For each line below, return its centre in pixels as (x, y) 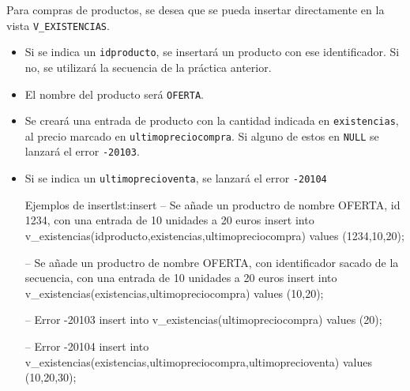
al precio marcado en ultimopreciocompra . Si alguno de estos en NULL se (202, 135)
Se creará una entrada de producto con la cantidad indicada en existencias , (212, 120)
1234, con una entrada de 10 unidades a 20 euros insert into (169, 220)
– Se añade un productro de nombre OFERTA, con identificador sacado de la (212, 262)
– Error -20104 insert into (87, 346)
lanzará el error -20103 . (82, 151)
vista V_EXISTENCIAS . (58, 25)
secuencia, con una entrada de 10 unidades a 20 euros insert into (181, 278)
